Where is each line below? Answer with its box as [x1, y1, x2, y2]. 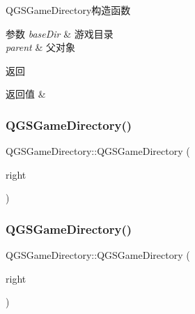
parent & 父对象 [6, 40, 75, 54]
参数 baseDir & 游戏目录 [6, 26, 114, 40]
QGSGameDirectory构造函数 [6, 3, 131, 17]
